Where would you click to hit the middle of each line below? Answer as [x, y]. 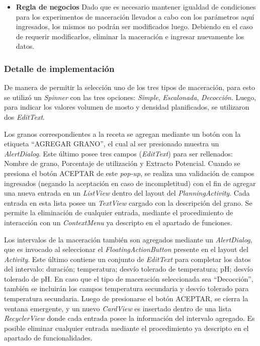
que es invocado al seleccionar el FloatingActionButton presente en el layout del [126, 249]
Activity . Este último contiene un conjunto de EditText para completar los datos [127, 259]
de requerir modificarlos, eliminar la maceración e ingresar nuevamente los [130, 36]
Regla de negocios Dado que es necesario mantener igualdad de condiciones [136, 7]
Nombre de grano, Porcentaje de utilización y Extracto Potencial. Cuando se [122, 163]
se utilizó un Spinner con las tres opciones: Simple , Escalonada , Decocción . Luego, [130, 97]
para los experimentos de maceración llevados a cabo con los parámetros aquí [135, 16]
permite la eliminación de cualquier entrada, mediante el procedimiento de [119, 212]
